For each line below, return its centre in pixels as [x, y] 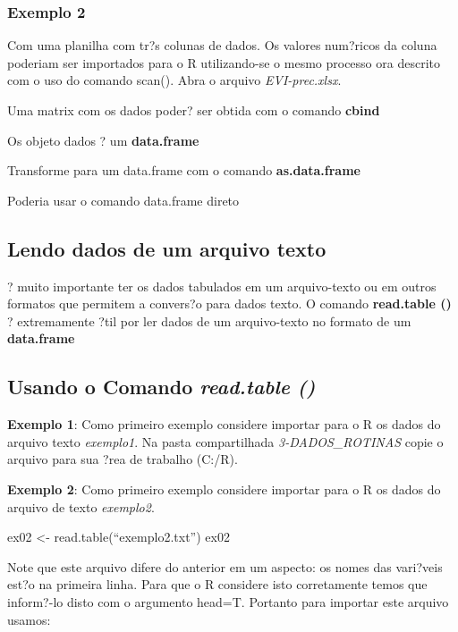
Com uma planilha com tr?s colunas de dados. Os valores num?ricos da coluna [222, 45]
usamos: [29, 619]
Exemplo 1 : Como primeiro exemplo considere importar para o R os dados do [224, 424]
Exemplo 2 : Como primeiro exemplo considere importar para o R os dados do [224, 489]
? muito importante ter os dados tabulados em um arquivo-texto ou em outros [222, 286]
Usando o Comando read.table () [161, 387]
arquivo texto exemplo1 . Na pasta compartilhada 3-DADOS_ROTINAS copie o [225, 441]
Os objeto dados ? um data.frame [103, 140]
